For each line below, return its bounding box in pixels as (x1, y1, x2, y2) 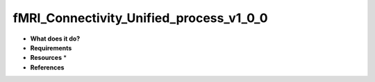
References (30, 63, 65, 72)
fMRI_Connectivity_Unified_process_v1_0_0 (12, 10, 268, 25)
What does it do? (30, 34, 81, 43)
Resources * (30, 54, 67, 62)
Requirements (30, 43, 72, 52)
